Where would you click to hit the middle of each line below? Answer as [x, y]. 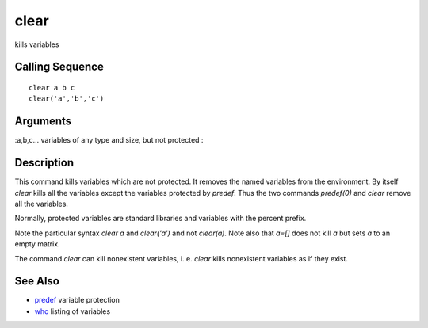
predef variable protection [77, 300]
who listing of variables [73, 311]
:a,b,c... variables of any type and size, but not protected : [109, 140]
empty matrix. [37, 244]
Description [44, 163]
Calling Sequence [59, 67]
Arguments [43, 122]
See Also [37, 281]
